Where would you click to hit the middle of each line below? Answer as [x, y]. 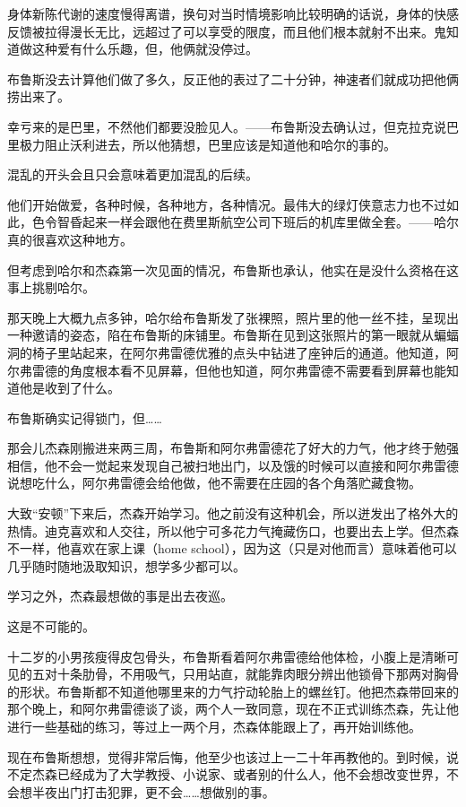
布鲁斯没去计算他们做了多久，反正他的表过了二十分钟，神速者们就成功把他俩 [233, 78]
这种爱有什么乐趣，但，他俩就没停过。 [145, 49]
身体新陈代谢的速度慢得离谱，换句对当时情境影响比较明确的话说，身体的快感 [233, 13]
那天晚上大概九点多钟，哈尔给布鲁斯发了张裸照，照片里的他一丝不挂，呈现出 [233, 317]
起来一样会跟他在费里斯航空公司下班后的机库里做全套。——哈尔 [270, 222]
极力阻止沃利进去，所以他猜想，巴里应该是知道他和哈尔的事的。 [207, 144]
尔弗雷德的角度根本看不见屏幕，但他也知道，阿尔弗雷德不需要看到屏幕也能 [227, 370]
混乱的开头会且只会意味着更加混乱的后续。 [133, 174]
